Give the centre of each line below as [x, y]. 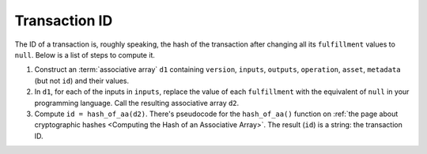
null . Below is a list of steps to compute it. [85, 54]
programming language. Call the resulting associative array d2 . [137, 103]
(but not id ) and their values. [82, 81]
